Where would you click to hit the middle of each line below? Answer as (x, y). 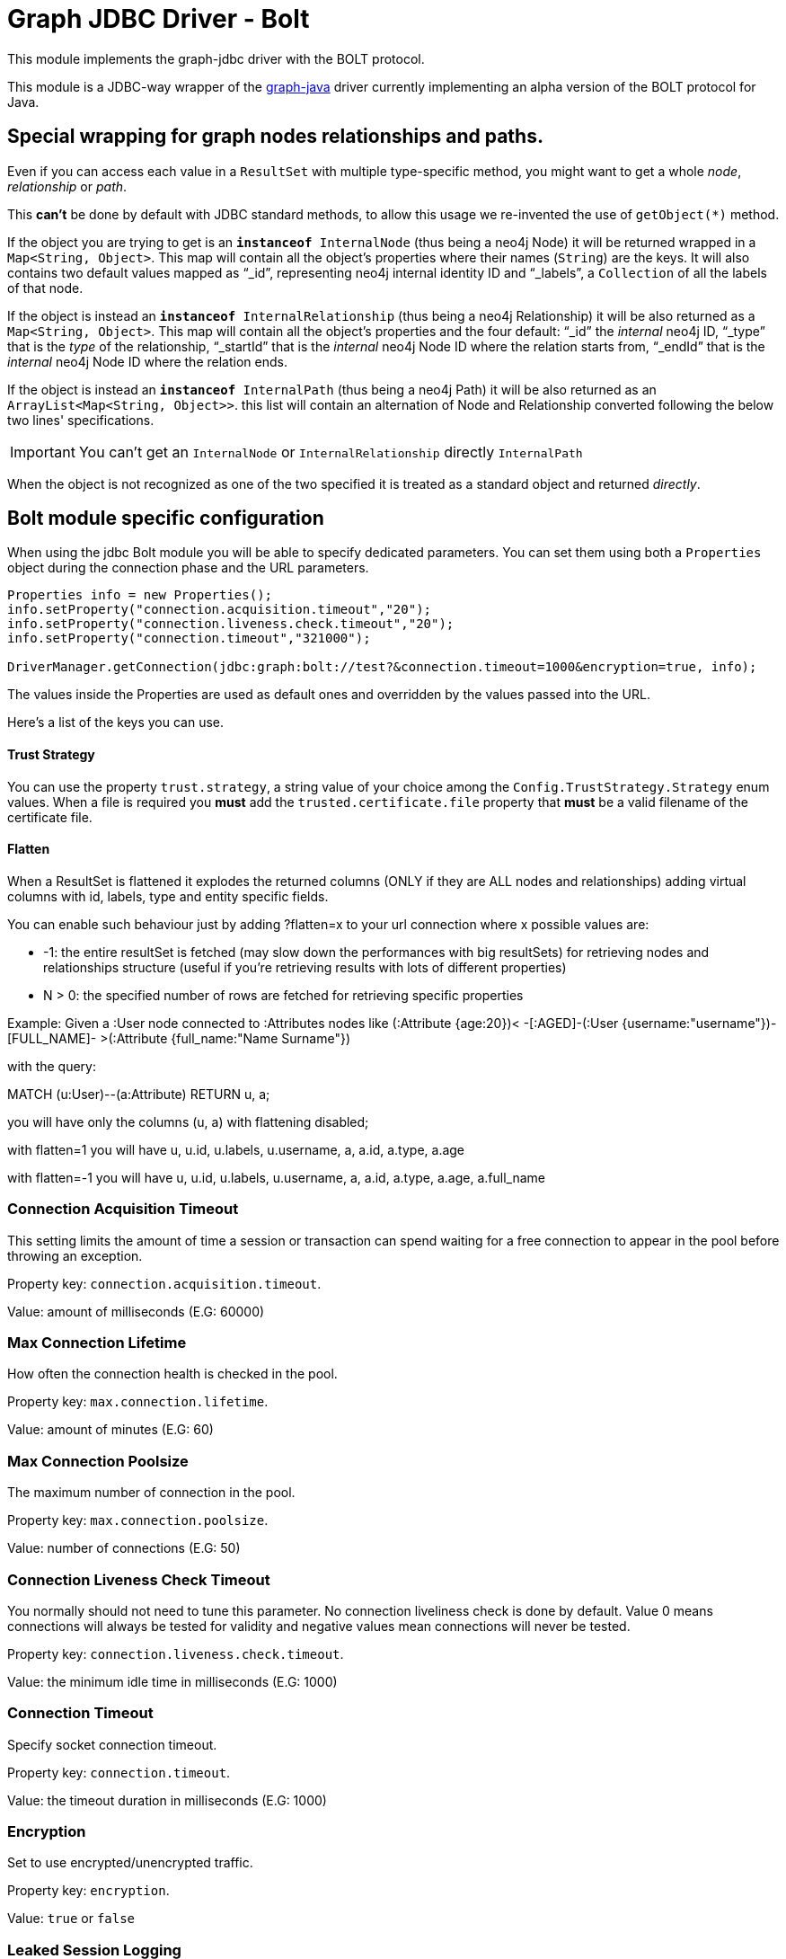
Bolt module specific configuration (166, 519)
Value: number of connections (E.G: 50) (124, 1548)
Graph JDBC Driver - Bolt (159, 19)
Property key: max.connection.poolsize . (138, 1520)
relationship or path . (67, 186)
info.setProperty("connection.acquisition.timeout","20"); (220, 610)
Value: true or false (71, 1919)
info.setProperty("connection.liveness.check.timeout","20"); (231, 624)
